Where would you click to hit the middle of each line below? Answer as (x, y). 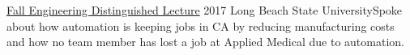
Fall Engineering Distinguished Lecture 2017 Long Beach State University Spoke (205, 10)
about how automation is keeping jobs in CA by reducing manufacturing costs (201, 25)
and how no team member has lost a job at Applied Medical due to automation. (205, 42)
